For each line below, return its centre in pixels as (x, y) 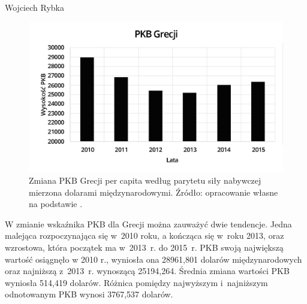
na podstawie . (56, 204)
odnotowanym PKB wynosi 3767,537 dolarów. (89, 294)
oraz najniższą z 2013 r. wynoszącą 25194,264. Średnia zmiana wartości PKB (147, 271)
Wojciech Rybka (34, 7)
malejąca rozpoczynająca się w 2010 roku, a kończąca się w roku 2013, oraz (145, 235)
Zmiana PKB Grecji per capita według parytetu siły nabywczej (145, 180)
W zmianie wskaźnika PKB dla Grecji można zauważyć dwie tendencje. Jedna (148, 224)
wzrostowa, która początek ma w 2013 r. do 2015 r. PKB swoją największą (144, 247)
